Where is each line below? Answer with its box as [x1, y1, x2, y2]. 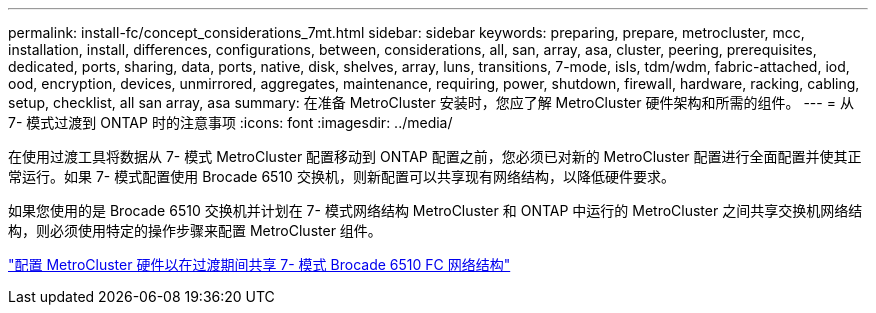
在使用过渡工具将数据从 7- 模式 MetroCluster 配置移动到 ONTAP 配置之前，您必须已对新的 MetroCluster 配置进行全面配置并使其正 [8, 148, 862, 165]
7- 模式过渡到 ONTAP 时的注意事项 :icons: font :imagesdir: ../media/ [8, 114, 453, 131]
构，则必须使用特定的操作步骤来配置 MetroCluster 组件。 [8, 222, 382, 239]
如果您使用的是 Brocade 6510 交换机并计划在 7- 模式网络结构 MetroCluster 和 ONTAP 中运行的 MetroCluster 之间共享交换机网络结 [8, 202, 863, 219]
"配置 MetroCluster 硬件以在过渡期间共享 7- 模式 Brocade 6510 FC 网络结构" [8, 256, 511, 273]
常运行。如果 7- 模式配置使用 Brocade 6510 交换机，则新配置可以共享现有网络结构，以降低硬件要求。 [8, 168, 675, 185]
